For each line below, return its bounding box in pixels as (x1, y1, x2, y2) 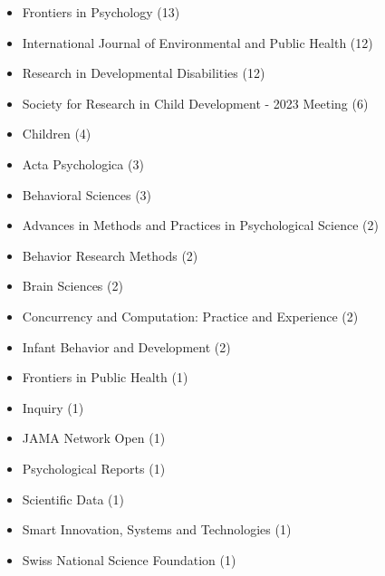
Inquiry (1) (22, 398, 84, 417)
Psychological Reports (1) (22, 458, 166, 477)
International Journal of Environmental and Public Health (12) (22, 33, 373, 52)
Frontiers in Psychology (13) (22, 3, 180, 21)
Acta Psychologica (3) (22, 154, 144, 173)
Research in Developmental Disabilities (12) (22, 63, 265, 82)
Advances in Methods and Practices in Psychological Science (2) (22, 216, 379, 235)
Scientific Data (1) (22, 489, 124, 508)
